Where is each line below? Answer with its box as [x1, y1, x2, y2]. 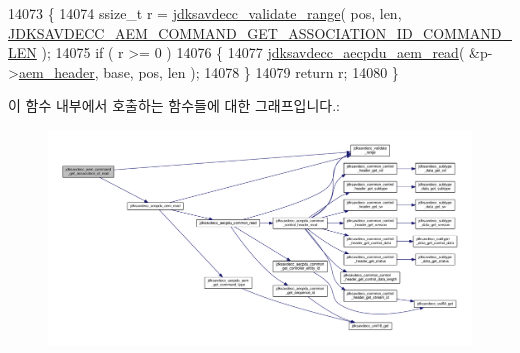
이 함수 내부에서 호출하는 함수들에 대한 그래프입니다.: [8, 95, 340, 116]
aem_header [18, 61, 95, 82]
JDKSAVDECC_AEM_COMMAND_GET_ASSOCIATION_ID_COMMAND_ [8, 22, 512, 43]
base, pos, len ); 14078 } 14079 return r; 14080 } [103, 61, 399, 82]
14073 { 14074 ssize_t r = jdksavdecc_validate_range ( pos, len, [8, 3, 402, 23]
